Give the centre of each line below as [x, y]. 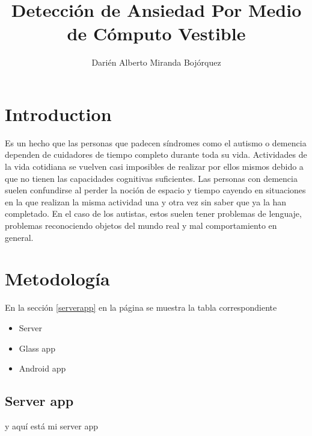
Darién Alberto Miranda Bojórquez [156, 62]
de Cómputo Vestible [156, 33]
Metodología [57, 279]
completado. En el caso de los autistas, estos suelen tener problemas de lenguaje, [153, 213]
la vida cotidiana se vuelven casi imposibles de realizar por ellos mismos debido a [154, 167]
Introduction [58, 114]
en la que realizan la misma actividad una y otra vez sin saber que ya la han [146, 201]
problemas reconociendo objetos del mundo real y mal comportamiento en [141, 225]
